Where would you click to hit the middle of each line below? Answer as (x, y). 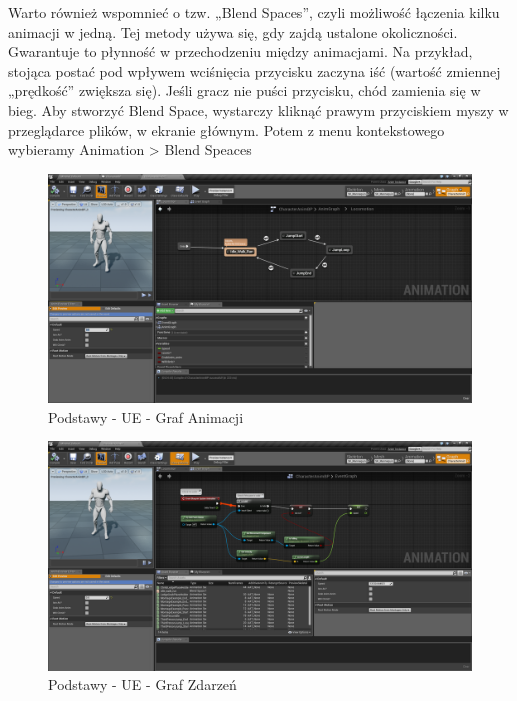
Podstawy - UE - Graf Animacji (146, 416)
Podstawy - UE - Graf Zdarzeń (142, 684)
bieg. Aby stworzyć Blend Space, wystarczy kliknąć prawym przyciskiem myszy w (258, 109)
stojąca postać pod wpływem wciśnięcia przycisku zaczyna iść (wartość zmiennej (254, 70)
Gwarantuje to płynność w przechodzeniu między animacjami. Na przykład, (240, 51)
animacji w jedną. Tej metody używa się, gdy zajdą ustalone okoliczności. (233, 31)
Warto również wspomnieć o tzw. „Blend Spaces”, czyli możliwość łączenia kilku (254, 12)
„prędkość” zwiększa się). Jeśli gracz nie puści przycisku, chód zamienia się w (244, 90)
